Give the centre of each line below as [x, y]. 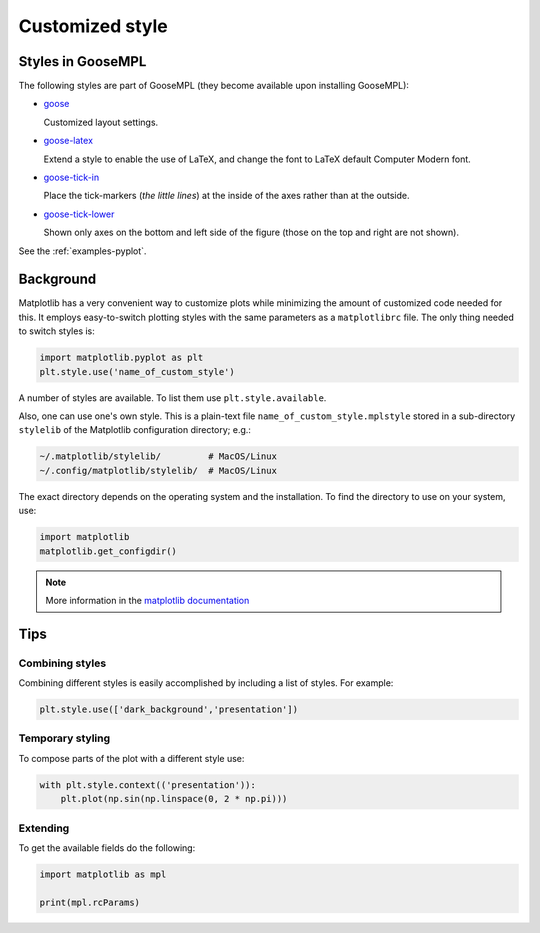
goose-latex [68, 141]
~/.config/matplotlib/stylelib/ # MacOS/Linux [158, 470]
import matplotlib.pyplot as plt [121, 358]
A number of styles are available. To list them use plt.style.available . [172, 397]
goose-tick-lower [79, 214]
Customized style [93, 26]
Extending [44, 828]
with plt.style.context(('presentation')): [148, 784]
